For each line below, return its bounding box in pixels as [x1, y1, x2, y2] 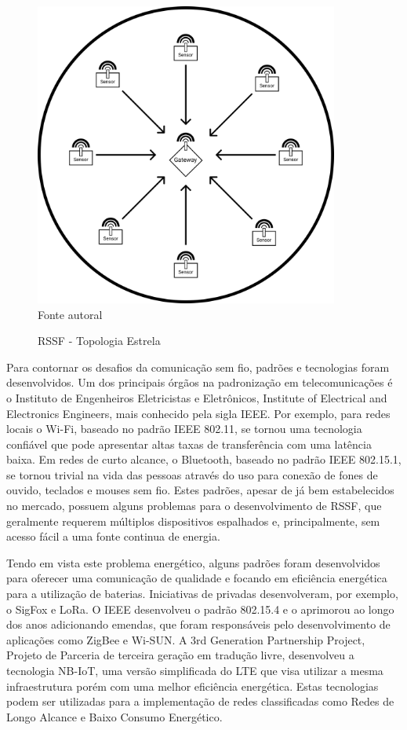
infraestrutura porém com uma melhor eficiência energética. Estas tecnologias [6, 677, 379, 694]
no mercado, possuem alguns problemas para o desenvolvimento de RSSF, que [6, 497, 382, 514]
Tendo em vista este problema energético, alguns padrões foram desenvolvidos [6, 554, 380, 570]
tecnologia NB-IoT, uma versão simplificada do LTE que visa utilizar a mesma [6, 662, 383, 678]
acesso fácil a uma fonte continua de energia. [6, 528, 220, 545]
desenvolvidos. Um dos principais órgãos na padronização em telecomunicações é [6, 374, 393, 391]
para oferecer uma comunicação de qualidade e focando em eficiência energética [6, 570, 387, 586]
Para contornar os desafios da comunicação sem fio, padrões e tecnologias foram [6, 358, 390, 375]
